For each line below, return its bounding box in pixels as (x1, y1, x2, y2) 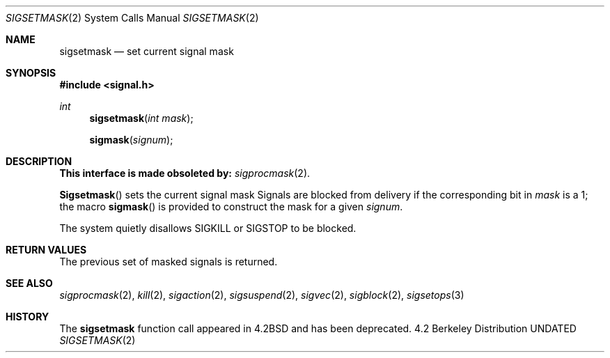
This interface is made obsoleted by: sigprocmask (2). (59, 167, 311, 179)
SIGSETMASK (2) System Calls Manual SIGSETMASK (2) (6, 12, 259, 24)
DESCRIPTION (6, 155, 72, 167)
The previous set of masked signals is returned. (59, 256, 278, 267)
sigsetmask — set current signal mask (59, 45, 234, 57)
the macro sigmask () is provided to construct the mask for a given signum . (59, 201, 403, 212)
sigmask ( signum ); (89, 134, 173, 146)
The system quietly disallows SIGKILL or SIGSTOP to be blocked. (59, 222, 357, 234)
